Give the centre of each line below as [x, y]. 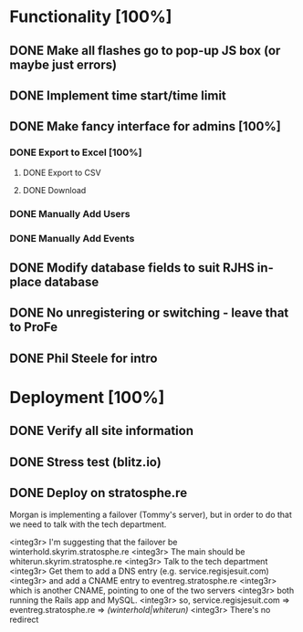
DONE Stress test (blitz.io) [85, 462]
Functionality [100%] [91, 17]
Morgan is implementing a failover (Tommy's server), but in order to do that [151, 515]
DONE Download [54, 190]
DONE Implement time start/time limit [118, 95]
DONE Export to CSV [62, 172]
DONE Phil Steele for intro [84, 358]
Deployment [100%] [87, 397]
